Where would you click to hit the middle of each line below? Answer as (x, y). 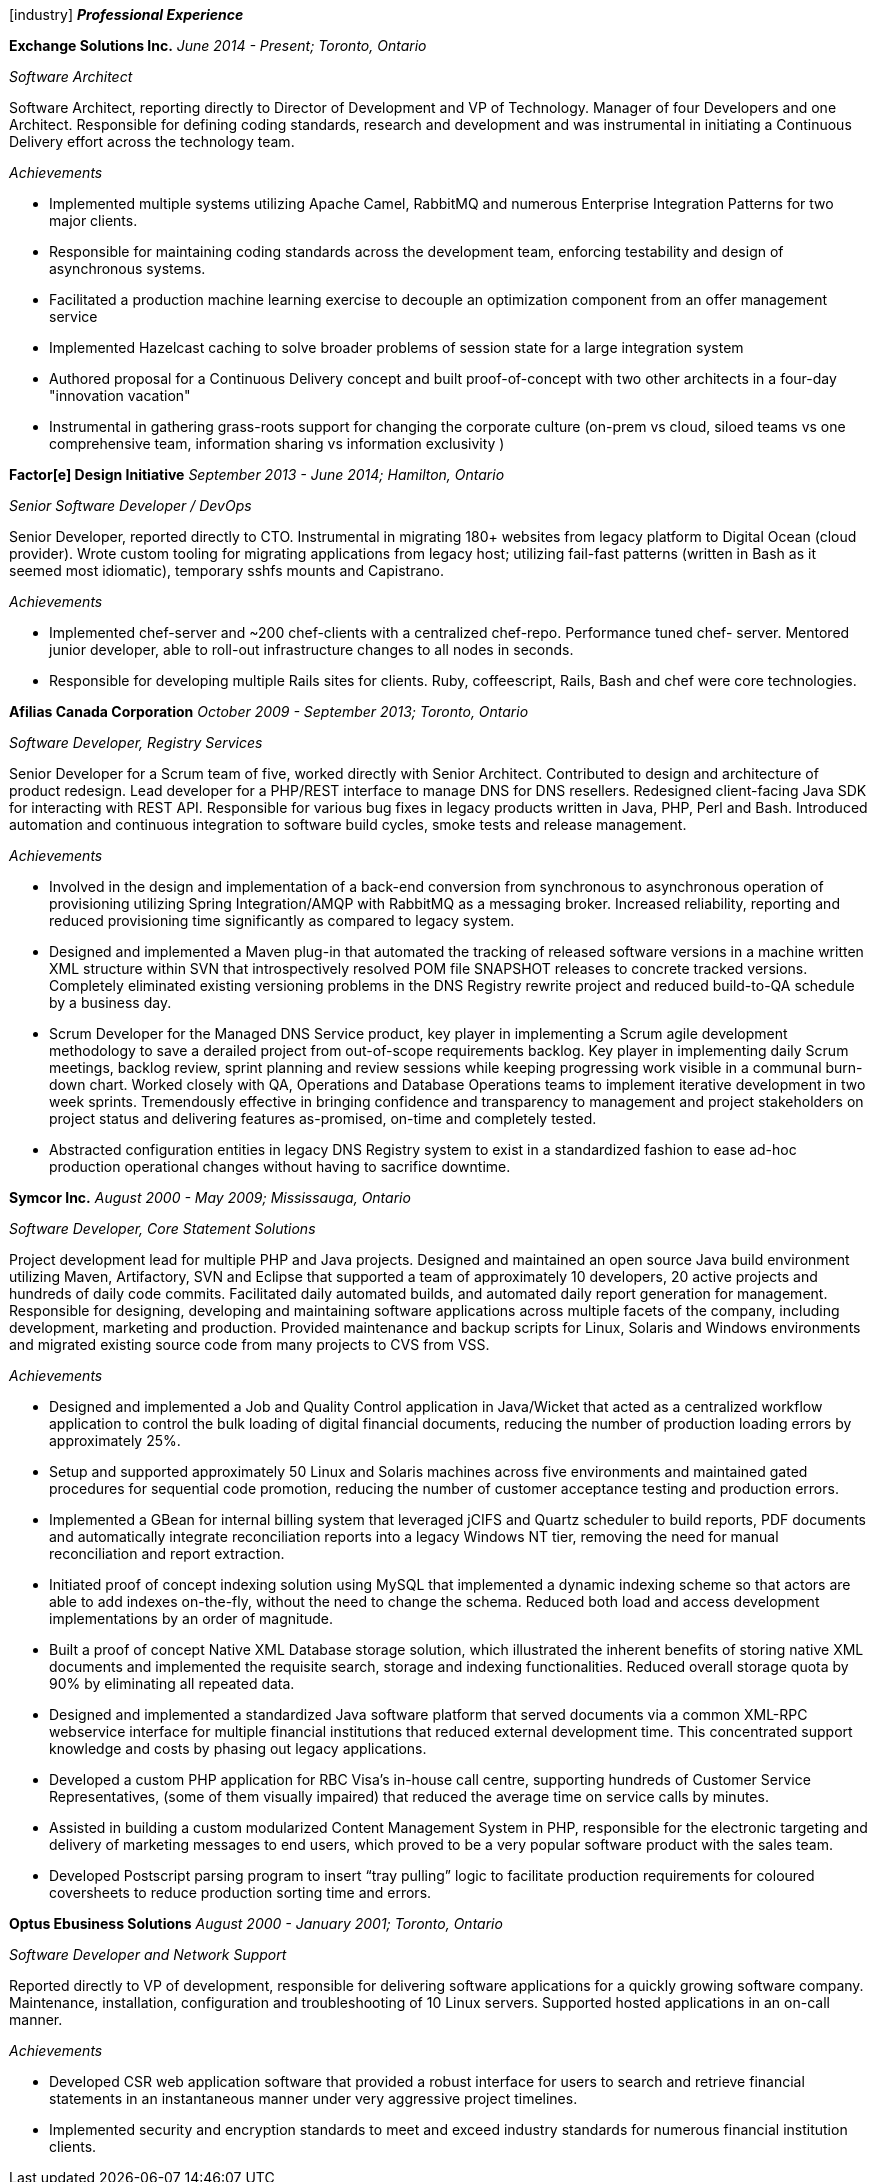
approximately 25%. (115, 1440)
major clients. (93, 220)
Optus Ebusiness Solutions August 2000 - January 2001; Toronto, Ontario (256, 1923)
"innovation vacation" (120, 395)
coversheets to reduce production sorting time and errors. (240, 1892)
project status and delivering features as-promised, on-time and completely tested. (323, 1118)
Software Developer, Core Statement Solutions (162, 1228)
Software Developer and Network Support (148, 1954)
